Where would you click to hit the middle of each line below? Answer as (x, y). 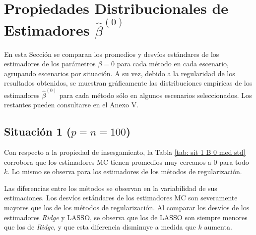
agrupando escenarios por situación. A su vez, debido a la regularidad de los (120, 73)
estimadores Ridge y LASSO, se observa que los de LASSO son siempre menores (126, 217)
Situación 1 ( (38, 131)
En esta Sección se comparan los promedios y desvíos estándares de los (112, 54)
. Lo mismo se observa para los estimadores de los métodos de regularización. (125, 171)
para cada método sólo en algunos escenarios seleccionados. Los (156, 95)
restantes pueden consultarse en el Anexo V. (71, 105)
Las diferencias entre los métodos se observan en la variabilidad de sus (111, 188)
